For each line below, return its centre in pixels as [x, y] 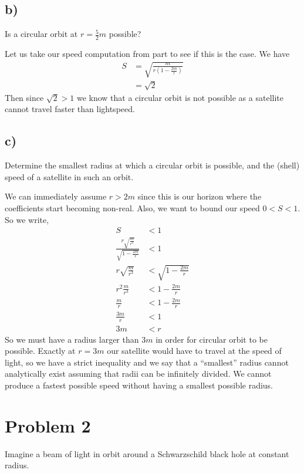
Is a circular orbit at [41, 34]
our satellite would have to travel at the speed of [194, 351]
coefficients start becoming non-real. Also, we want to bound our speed [132, 207]
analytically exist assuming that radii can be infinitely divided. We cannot [138, 374]
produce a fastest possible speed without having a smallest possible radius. [139, 385]
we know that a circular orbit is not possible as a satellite [180, 97]
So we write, [27, 219]
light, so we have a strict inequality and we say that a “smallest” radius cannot [147, 362]
